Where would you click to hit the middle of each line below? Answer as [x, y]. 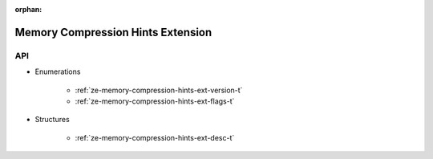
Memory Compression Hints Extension [113, 32]
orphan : [28, 9]
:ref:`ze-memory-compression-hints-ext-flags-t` [155, 101]
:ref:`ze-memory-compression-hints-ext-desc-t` [155, 137]
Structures [52, 120]
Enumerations [58, 71]
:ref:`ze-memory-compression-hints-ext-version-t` [159, 90]
